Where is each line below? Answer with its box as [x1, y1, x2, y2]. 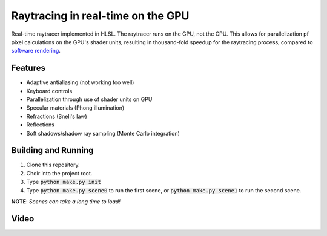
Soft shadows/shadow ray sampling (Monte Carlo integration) [26, 129, 180, 137]
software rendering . [11, 47, 61, 54]
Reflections [26, 121, 54, 128]
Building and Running [11, 145, 94, 156]
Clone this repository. [26, 161, 80, 169]
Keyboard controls [26, 87, 73, 94]
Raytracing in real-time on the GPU [11, 9, 190, 22]
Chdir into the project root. [26, 169, 93, 177]
